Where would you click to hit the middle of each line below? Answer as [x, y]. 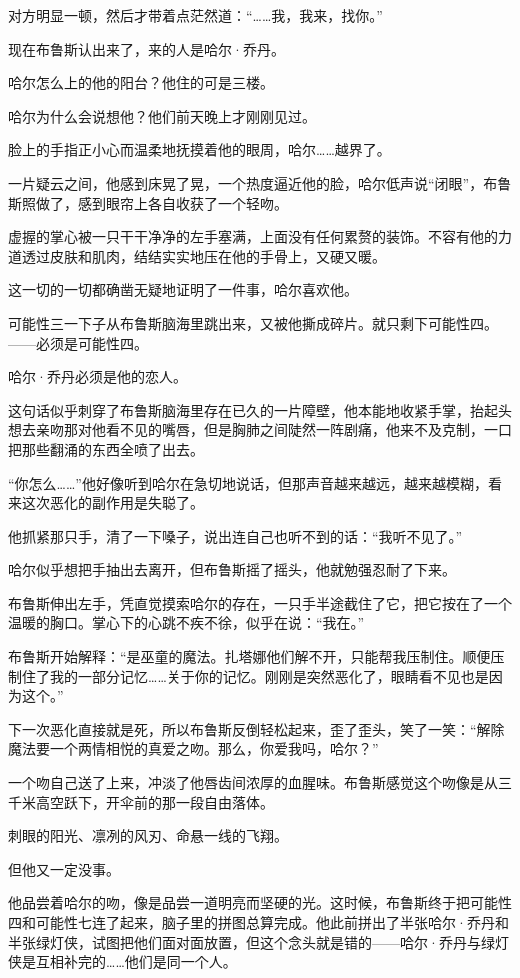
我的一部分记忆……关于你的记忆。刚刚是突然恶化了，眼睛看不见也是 [269, 675]
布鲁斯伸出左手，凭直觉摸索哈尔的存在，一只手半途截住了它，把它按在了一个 [260, 602]
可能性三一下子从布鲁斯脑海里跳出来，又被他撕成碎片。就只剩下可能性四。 [253, 322]
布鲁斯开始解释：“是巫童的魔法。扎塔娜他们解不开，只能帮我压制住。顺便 [249, 656]
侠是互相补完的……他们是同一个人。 [122, 961]
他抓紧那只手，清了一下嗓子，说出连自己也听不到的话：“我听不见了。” [235, 535]
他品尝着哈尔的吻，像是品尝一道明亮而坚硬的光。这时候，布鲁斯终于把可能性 [260, 902]
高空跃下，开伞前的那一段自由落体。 [154, 801]
